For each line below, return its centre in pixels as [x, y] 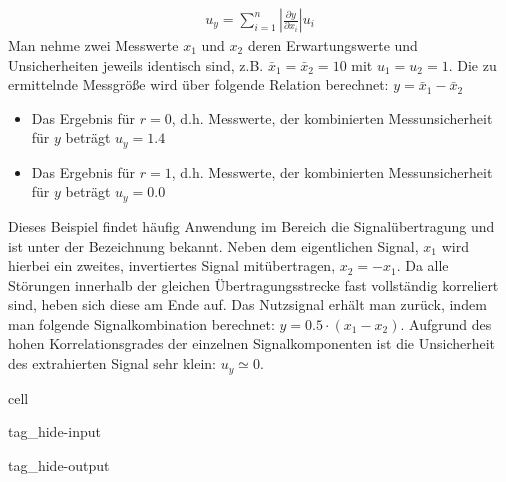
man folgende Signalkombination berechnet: [141, 323]
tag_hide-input [54, 431]
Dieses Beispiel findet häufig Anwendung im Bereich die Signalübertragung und [251, 225]
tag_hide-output [59, 464]
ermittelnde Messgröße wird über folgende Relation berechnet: [198, 84]
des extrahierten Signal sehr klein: [112, 363]
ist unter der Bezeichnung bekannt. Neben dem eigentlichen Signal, [213, 245]
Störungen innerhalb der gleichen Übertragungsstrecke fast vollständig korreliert [253, 284]
